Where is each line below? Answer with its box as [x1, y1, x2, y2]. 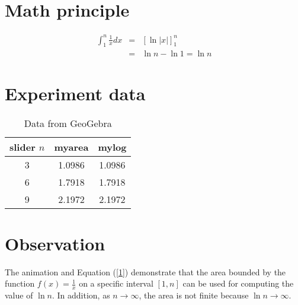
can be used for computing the [182, 277, 294, 290]
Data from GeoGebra [24, 116, 112, 130]
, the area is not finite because [139, 289, 249, 301]
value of [5, 289, 33, 301]
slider [9, 139, 36, 154]
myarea [54, 139, 89, 154]
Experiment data [5, 81, 146, 105]
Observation [5, 231, 105, 255]
